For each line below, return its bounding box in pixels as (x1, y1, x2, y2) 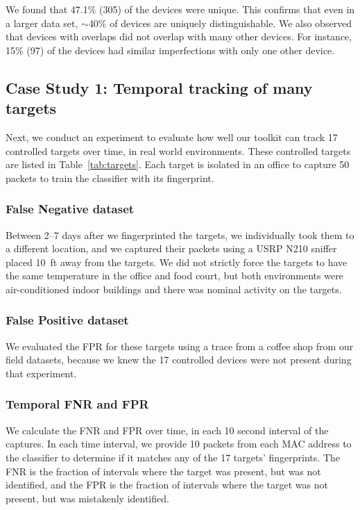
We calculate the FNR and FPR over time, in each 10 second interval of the (6, 422, 329, 437)
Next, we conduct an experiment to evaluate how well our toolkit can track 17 (6, 129, 338, 144)
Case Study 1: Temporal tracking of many (6, 76, 313, 98)
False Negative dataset (6, 200, 135, 217)
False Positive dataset (6, 311, 129, 329)
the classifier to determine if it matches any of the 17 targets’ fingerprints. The (6, 450, 340, 464)
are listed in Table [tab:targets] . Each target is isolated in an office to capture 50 (6, 157, 350, 172)
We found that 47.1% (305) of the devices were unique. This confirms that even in (6, 2, 355, 16)
